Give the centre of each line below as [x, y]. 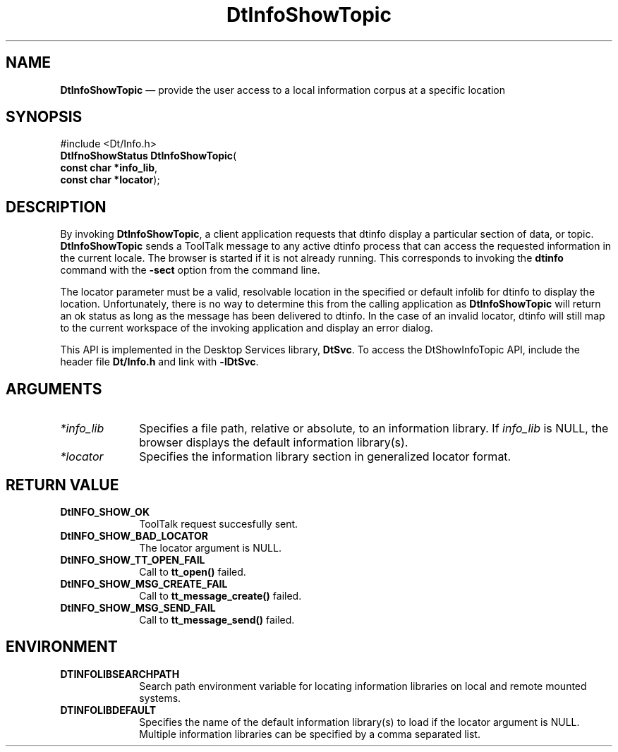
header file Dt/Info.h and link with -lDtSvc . [159, 362]
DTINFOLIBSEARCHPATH [120, 674]
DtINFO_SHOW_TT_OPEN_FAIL [133, 559]
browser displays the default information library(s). [274, 443]
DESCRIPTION [56, 207]
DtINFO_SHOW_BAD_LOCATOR [134, 535]
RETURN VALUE [62, 485]
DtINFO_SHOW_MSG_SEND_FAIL [138, 607]
